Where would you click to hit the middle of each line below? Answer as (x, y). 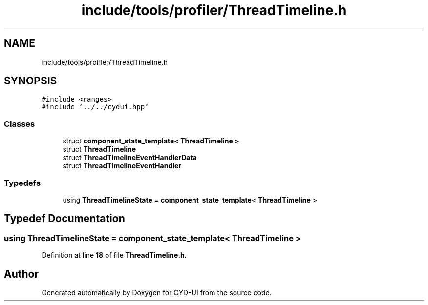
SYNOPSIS (31, 81)
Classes (20, 124)
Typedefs (22, 183)
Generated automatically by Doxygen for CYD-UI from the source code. (157, 293)
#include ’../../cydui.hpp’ (95, 107)
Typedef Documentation (64, 219)
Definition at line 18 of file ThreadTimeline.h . (114, 255)
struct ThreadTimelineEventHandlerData (130, 158)
